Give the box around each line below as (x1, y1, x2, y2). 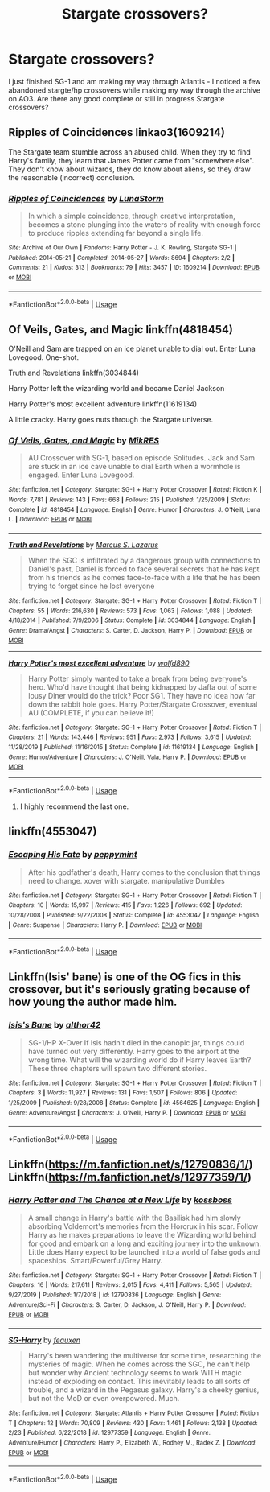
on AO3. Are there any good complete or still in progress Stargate (8, 93, 225, 103)
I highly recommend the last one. (19, 802, 129, 811)
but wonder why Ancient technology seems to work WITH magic (27, 1367, 243, 1377)
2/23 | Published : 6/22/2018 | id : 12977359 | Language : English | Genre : (8, 1429, 211, 1437)
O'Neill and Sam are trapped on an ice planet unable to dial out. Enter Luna (8, 344, 256, 354)
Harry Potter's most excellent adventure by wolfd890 (8, 657, 190, 668)
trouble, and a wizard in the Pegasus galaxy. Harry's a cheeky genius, (27, 1385, 260, 1395)
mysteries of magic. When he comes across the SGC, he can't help (27, 1359, 251, 1369)
